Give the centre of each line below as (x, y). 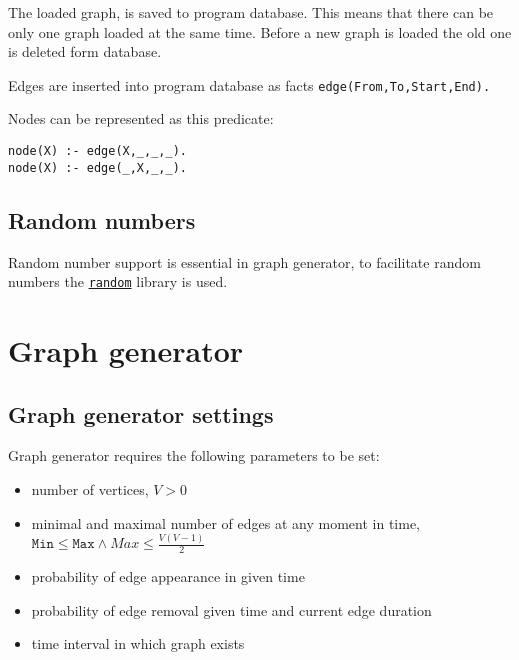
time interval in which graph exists (138, 643)
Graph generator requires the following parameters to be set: (194, 455)
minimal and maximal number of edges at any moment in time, (226, 522)
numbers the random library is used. (118, 281)
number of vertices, (90, 488)
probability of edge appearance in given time (168, 576)
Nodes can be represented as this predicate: (141, 118)
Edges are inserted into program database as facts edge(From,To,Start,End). (249, 84)
